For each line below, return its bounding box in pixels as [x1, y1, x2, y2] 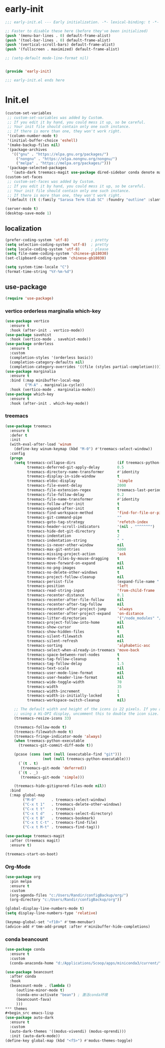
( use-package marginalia [5, 369, 56, 374]
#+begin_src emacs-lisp [5, 1011, 54, 1016]
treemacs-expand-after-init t [27, 506, 120, 511]
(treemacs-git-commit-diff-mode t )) [18, 743, 93, 748]
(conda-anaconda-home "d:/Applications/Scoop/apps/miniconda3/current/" [9, 961, 162, 965]
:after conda [9, 974, 36, 979]
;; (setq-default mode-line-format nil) [5, 56, 89, 61]
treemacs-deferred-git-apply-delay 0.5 [27, 465, 124, 470]
